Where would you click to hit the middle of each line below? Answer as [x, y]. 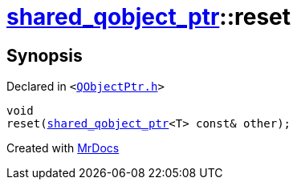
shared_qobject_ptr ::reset [149, 17]
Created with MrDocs [63, 148]
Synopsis [45, 55]
